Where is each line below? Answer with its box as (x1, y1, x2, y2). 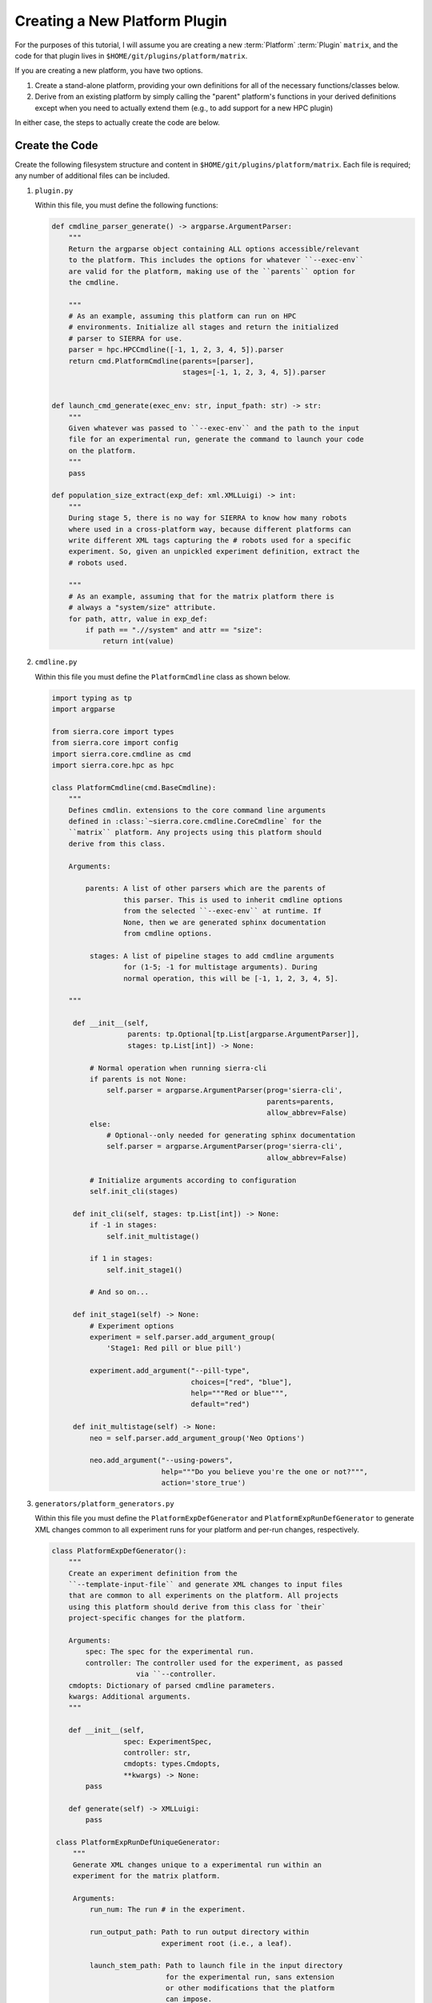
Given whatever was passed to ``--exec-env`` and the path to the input (68, 423, 360, 433)
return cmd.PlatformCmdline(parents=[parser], (68, 357, 255, 365)
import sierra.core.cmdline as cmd (51, 749, 191, 759)
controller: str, (122, 1747, 191, 1757)
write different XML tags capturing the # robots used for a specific (68, 535, 352, 545)
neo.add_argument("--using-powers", (89, 1456, 234, 1465)
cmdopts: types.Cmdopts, (122, 1759, 221, 1768)
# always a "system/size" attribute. (68, 603, 217, 612)
